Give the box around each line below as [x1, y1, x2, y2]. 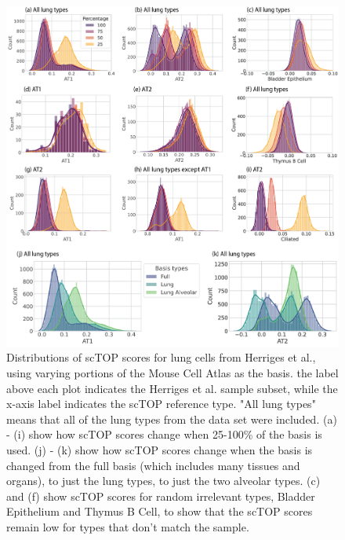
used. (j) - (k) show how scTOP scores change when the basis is [6, 442, 313, 458]
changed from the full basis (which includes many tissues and [6, 457, 300, 473]
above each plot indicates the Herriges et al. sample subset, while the [6, 380, 338, 396]
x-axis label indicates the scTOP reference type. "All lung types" [6, 395, 316, 412]
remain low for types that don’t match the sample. [6, 519, 249, 534]
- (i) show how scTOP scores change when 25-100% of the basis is [6, 426, 322, 443]
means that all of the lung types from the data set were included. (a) [6, 410, 337, 427]
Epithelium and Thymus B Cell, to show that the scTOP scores [6, 503, 313, 520]
